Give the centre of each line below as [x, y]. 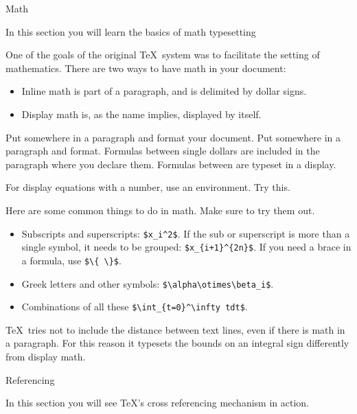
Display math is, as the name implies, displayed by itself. [141, 114]
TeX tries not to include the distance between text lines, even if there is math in [175, 329]
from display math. [46, 356]
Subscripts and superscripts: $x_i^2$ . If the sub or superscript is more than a [186, 233]
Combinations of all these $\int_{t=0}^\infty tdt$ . [135, 307]
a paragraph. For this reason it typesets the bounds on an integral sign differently [177, 343]
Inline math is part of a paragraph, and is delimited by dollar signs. [164, 91]
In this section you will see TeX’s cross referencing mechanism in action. [157, 403]
